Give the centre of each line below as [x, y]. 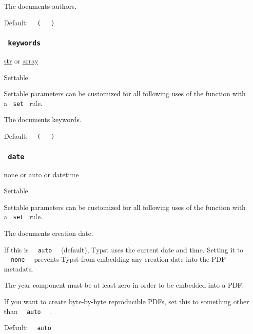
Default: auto [28, 327]
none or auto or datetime [41, 174]
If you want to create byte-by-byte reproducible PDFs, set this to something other [126, 302]
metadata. [19, 268]
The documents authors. [40, 6]
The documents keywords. [43, 119]
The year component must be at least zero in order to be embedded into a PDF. [124, 285]
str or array [21, 61]
